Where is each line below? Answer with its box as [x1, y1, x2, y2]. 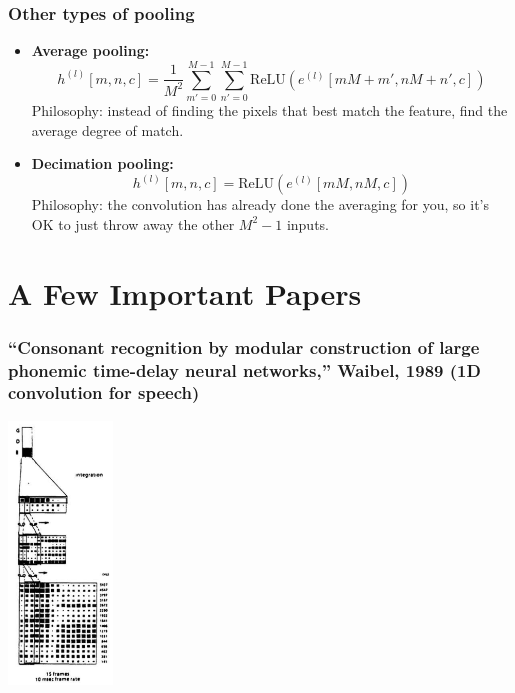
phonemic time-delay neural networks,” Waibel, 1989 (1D [8, 357, 481, 382]
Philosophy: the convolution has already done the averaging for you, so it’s [31, 194, 490, 215]
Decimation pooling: [31, 153, 174, 174]
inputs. [286, 213, 329, 234]
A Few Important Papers [8, 272, 362, 313]
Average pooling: [31, 40, 150, 61]
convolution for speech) [8, 380, 200, 405]
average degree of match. [31, 119, 184, 140]
